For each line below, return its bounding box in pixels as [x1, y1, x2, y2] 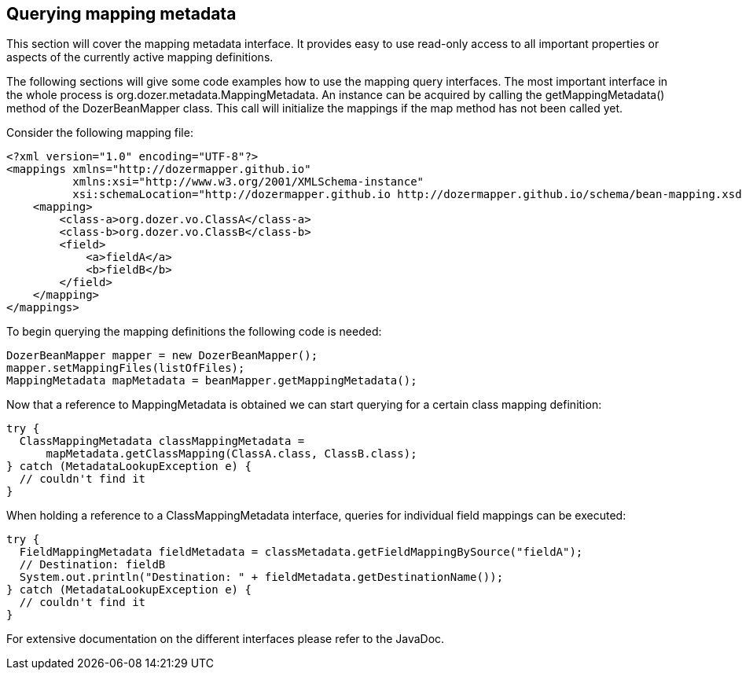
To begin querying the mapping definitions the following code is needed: [6, 325, 382, 339]
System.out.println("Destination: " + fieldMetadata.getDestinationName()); [19, 571, 504, 584]
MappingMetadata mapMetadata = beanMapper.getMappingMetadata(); [6, 374, 417, 388]
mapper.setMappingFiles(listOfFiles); [6, 362, 245, 375]
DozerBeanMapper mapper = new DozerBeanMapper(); [6, 349, 318, 362]
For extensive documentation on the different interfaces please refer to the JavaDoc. [6, 632, 445, 646]
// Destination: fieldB [19, 558, 166, 571]
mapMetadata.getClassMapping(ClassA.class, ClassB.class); [46, 447, 417, 461]
